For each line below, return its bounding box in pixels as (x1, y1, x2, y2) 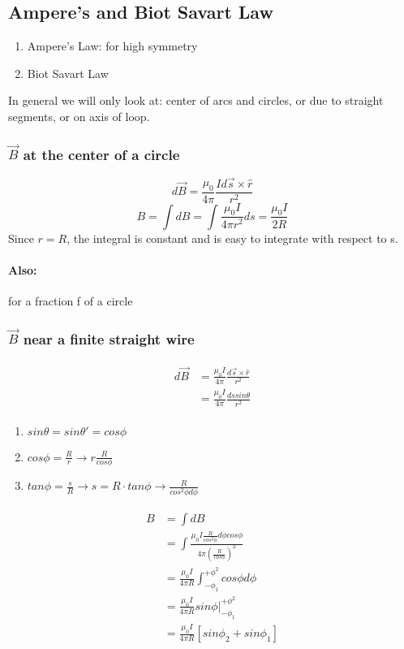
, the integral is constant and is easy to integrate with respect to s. (67, 229, 398, 246)
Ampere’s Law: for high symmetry (27, 37, 198, 54)
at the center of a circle (23, 144, 180, 164)
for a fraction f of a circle (8, 292, 133, 309)
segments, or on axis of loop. (8, 107, 150, 124)
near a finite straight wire (23, 328, 195, 348)
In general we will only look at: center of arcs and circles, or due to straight (8, 92, 384, 109)
